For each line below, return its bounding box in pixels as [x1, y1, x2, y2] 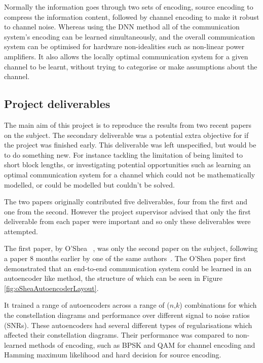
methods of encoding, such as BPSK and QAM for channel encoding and [29, 339, 255, 350]
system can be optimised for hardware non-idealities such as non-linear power [4, 41, 245, 52]
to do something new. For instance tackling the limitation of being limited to [4, 149, 243, 160]
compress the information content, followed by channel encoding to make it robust [4, 11, 259, 22]
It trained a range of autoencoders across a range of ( [4, 300, 170, 310]
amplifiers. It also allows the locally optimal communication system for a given [4, 51, 248, 61]
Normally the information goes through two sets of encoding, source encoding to [4, 2, 253, 12]
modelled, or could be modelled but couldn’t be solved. [4, 179, 175, 190]
